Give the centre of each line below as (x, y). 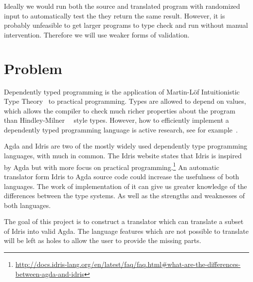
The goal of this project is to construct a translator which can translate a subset (124, 221)
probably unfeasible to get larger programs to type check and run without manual (126, 25)
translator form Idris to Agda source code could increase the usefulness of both (122, 176)
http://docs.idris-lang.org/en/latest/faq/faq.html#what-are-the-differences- (128, 264)
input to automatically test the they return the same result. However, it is (115, 15)
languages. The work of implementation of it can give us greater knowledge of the (126, 186)
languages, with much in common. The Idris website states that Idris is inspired (123, 156)
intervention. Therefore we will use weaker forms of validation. (97, 34)
